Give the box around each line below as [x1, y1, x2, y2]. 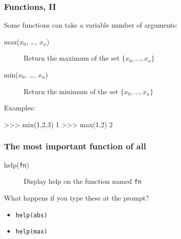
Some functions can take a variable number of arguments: [4, 20, 178, 30]
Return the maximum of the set [24, 53, 120, 63]
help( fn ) [4, 159, 29, 170]
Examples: [4, 102, 35, 113]
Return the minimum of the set [24, 86, 118, 96]
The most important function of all [4, 140, 146, 152]
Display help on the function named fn [24, 176, 142, 186]
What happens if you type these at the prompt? [4, 192, 149, 203]
